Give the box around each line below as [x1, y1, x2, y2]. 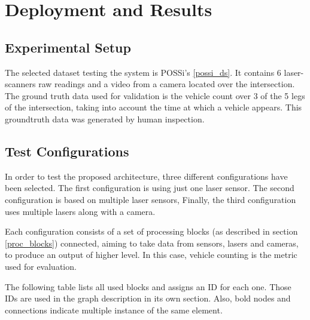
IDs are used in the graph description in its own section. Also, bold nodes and [5, 292, 291, 304]
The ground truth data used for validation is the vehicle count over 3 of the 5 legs [5, 89, 305, 101]
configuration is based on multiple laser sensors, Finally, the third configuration [5, 193, 296, 205]
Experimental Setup [5, 38, 131, 56]
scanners [5, 78, 36, 90]
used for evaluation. [5, 260, 77, 272]
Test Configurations [5, 141, 129, 160]
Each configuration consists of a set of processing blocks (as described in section [5, 225, 298, 238]
